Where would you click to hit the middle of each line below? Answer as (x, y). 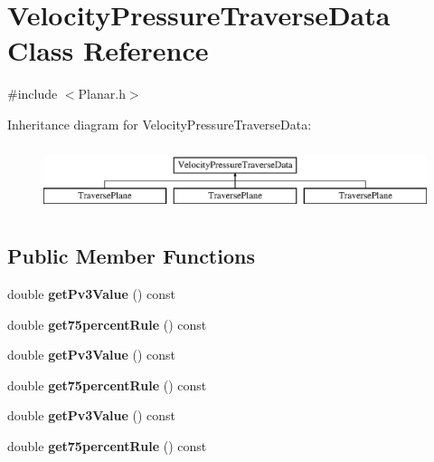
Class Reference (108, 50)
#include (33, 94)
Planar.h (102, 94)
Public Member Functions (131, 256)
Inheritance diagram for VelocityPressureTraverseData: (160, 124)
